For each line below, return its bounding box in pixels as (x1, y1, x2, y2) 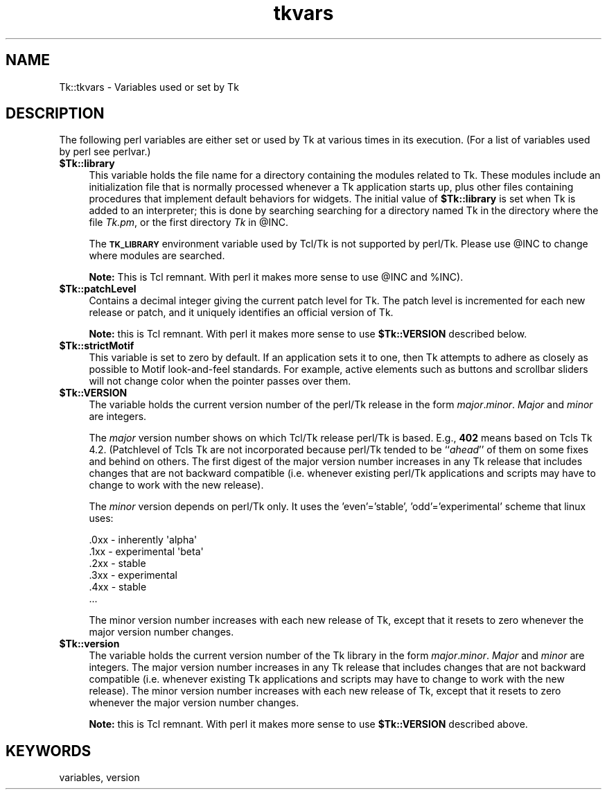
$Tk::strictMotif (59, 340, 134, 352)
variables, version (59, 771, 140, 784)
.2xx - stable (89, 557, 146, 570)
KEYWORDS (6, 742, 91, 760)
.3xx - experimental (89, 569, 177, 582)
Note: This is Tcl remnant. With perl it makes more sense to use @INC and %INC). (89, 271, 464, 283)
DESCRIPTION (6, 105, 105, 123)
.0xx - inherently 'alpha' (89, 534, 197, 546)
